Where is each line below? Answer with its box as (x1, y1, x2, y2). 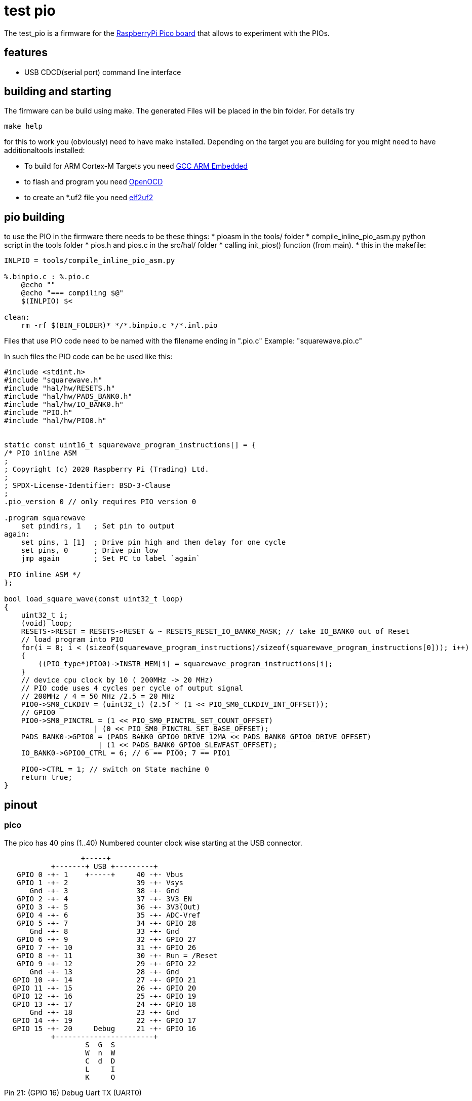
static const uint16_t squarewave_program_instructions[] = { (4, 441, 256, 449)
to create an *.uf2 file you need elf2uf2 (24, 193, 153, 202)
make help (4, 122, 43, 131)
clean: (4, 313, 30, 322)
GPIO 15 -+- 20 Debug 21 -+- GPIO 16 (12, 1024, 196, 1033)
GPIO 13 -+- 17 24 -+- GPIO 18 (12, 1000, 196, 1008)
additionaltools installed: (4, 146, 85, 155)
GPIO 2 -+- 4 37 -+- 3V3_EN (17, 894, 192, 903)
